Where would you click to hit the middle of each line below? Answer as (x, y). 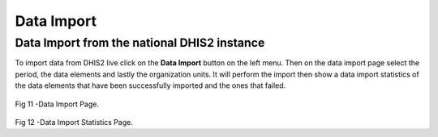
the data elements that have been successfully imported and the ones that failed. (150, 85)
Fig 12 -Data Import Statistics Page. (74, 122)
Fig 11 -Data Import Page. (57, 104)
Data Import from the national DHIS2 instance (140, 43)
